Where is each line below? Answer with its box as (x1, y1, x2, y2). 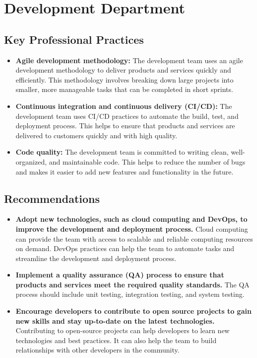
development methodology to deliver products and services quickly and (15, 65, 231, 75)
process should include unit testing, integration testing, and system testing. (15, 289, 245, 299)
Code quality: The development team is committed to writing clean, (15, 147, 229, 157)
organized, (15, 156, 47, 167)
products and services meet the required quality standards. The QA (15, 279, 250, 289)
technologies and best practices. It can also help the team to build (15, 335, 217, 345)
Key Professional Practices (4, 31, 144, 47)
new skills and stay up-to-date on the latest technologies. (15, 315, 215, 326)
